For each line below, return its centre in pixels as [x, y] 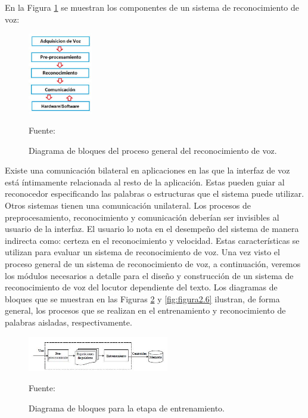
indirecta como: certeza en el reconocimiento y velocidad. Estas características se [152, 240]
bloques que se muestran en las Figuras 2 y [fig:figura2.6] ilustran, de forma [142, 298]
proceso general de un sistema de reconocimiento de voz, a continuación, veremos [153, 263]
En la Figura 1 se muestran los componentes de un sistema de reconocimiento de [152, 7]
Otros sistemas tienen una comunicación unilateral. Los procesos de [128, 205]
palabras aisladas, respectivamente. [69, 322]
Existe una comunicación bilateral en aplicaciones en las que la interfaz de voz [147, 170]
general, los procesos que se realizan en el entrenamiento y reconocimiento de [145, 310]
